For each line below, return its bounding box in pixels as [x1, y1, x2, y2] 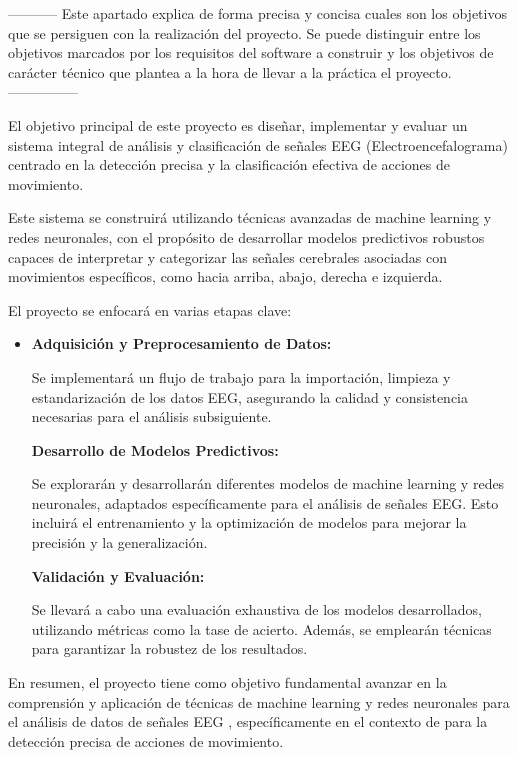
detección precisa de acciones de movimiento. [8, 730, 284, 751]
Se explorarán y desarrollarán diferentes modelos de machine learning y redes [31, 473, 505, 494]
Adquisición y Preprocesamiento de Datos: [31, 333, 332, 354]
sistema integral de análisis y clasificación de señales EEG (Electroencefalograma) [8, 134, 508, 155]
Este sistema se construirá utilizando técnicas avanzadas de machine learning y [8, 207, 492, 228]
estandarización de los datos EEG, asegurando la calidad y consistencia [31, 386, 468, 407]
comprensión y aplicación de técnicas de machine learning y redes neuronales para [8, 691, 510, 712]
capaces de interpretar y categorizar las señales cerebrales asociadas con [8, 246, 448, 267]
